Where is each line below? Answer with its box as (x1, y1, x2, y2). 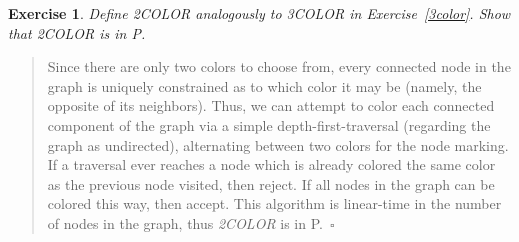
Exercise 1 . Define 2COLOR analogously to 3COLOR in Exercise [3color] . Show (8, 3, 511, 23)
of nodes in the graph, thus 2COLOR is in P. (47, 212, 323, 233)
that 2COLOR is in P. (8, 22, 146, 43)
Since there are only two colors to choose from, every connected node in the (47, 56, 511, 77)
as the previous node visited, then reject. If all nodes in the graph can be (47, 173, 495, 194)
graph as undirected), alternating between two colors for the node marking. (47, 134, 509, 155)
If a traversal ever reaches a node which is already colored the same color (47, 154, 496, 175)
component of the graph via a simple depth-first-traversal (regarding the (47, 114, 491, 135)
